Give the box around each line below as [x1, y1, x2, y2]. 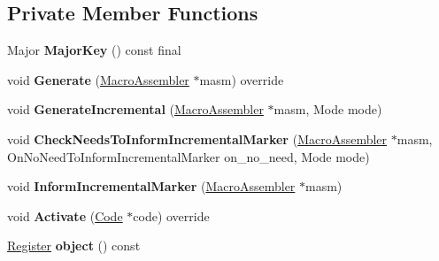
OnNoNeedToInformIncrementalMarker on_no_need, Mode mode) [7, 147, 370, 165]
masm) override [199, 70, 284, 88]
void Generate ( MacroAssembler [7, 70, 189, 88]
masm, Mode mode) [273, 100, 382, 119]
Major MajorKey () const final [7, 41, 181, 59]
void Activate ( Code [7, 206, 123, 225]
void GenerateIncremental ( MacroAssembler [7, 100, 264, 119]
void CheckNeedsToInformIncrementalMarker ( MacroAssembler [7, 129, 388, 148]
